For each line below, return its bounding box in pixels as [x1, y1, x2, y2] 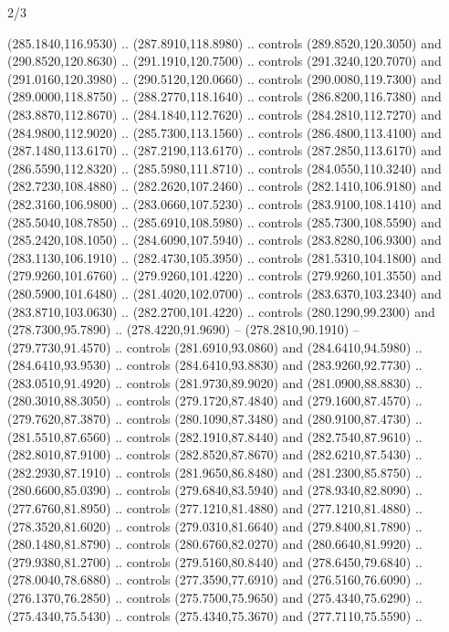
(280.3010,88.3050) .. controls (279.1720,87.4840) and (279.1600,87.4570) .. [7, 391, 423, 410]
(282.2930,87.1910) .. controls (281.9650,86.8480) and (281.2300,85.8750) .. [7, 462, 423, 481]
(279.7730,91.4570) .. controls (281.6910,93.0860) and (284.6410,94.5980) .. [7, 337, 423, 356]
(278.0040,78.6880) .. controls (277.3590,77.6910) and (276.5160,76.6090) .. [7, 570, 423, 589]
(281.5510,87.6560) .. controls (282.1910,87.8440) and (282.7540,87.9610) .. [7, 427, 423, 446]
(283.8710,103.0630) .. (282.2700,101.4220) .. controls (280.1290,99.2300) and [7, 301, 435, 321]
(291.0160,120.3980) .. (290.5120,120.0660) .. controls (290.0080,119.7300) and [7, 68, 442, 88]
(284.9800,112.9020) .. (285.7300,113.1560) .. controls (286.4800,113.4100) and [7, 122, 442, 142]
